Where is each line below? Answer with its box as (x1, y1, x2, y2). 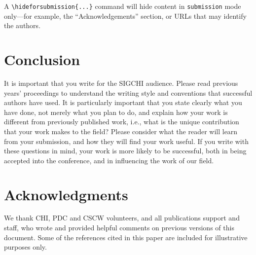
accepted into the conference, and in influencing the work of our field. (4, 155, 214, 165)
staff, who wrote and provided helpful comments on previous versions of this (4, 222, 234, 233)
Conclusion (4, 49, 80, 70)
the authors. (4, 20, 41, 31)
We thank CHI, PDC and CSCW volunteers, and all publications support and (4, 213, 240, 223)
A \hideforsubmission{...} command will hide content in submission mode (4, 1, 241, 11)
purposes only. (4, 242, 47, 252)
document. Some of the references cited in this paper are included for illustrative (4, 232, 248, 242)
